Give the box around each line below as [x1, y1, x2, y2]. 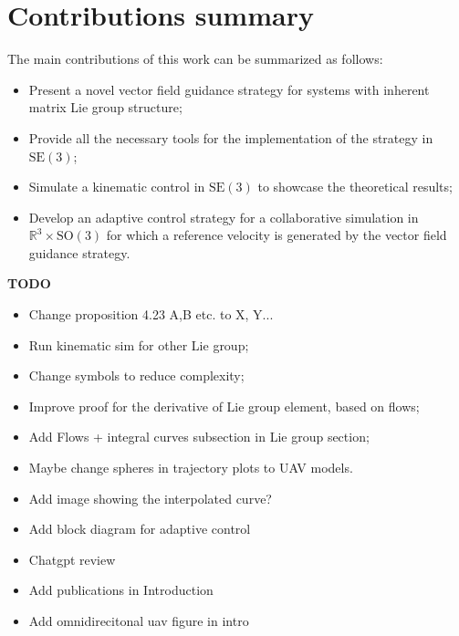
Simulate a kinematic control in [28, 177, 205, 196]
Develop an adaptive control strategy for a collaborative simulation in [28, 207, 419, 226]
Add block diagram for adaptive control [28, 519, 251, 538]
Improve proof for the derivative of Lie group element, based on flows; [28, 396, 420, 415]
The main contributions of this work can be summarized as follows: [7, 49, 383, 68]
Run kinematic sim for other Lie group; [28, 335, 249, 354]
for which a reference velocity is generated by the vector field [106, 225, 447, 245]
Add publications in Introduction [28, 580, 214, 600]
